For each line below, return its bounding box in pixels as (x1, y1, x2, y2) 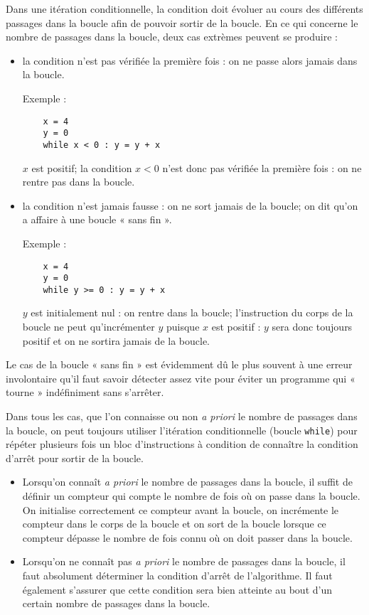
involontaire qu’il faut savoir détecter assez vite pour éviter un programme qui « (6, 370, 355, 385)
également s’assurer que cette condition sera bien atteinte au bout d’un (22, 582, 332, 597)
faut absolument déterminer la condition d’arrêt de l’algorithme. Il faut (22, 568, 333, 583)
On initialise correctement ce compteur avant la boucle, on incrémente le (22, 502, 339, 517)
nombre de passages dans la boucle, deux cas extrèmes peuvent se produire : (6, 29, 338, 44)
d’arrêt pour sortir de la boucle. (6, 450, 144, 465)
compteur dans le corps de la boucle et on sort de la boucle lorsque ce (22, 516, 326, 531)
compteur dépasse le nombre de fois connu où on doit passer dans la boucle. (22, 530, 353, 545)
